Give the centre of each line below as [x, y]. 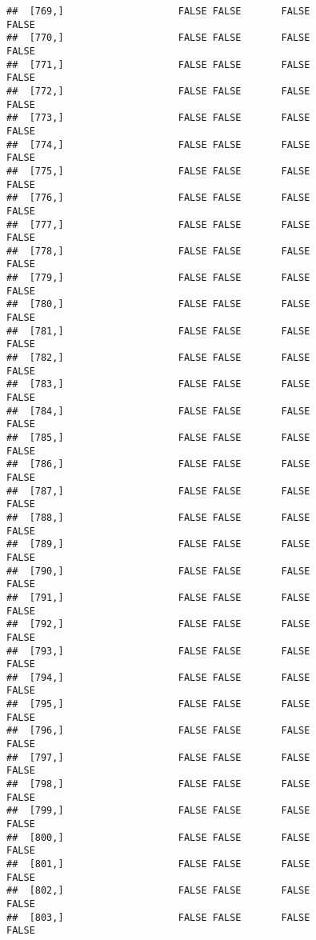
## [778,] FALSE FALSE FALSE [158, 251]
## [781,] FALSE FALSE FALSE [158, 331]
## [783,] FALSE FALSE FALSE [158, 384]
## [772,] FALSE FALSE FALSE [158, 91]
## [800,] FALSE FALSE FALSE [158, 837]
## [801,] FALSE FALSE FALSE [158, 864]
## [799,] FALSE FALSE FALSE [158, 811]
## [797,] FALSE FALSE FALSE [158, 757]
